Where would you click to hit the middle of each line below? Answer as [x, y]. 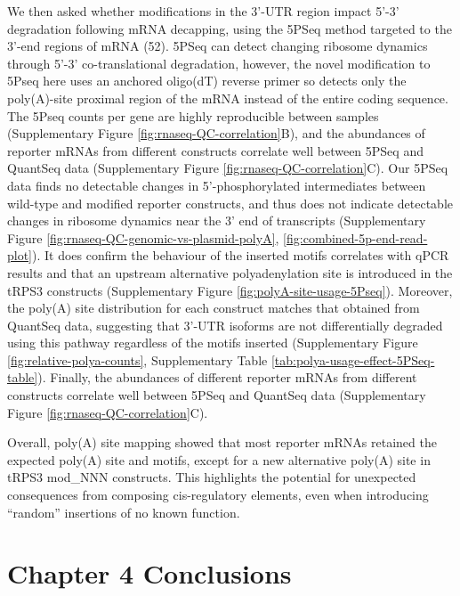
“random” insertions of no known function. [124, 512]
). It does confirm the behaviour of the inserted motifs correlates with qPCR [241, 255]
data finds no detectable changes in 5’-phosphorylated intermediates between [217, 185]
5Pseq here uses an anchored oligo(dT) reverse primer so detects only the [207, 81]
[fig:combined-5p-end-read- [355, 237]
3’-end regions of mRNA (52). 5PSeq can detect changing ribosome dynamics [218, 46]
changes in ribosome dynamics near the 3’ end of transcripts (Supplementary [217, 220]
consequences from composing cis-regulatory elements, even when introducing [218, 495]
